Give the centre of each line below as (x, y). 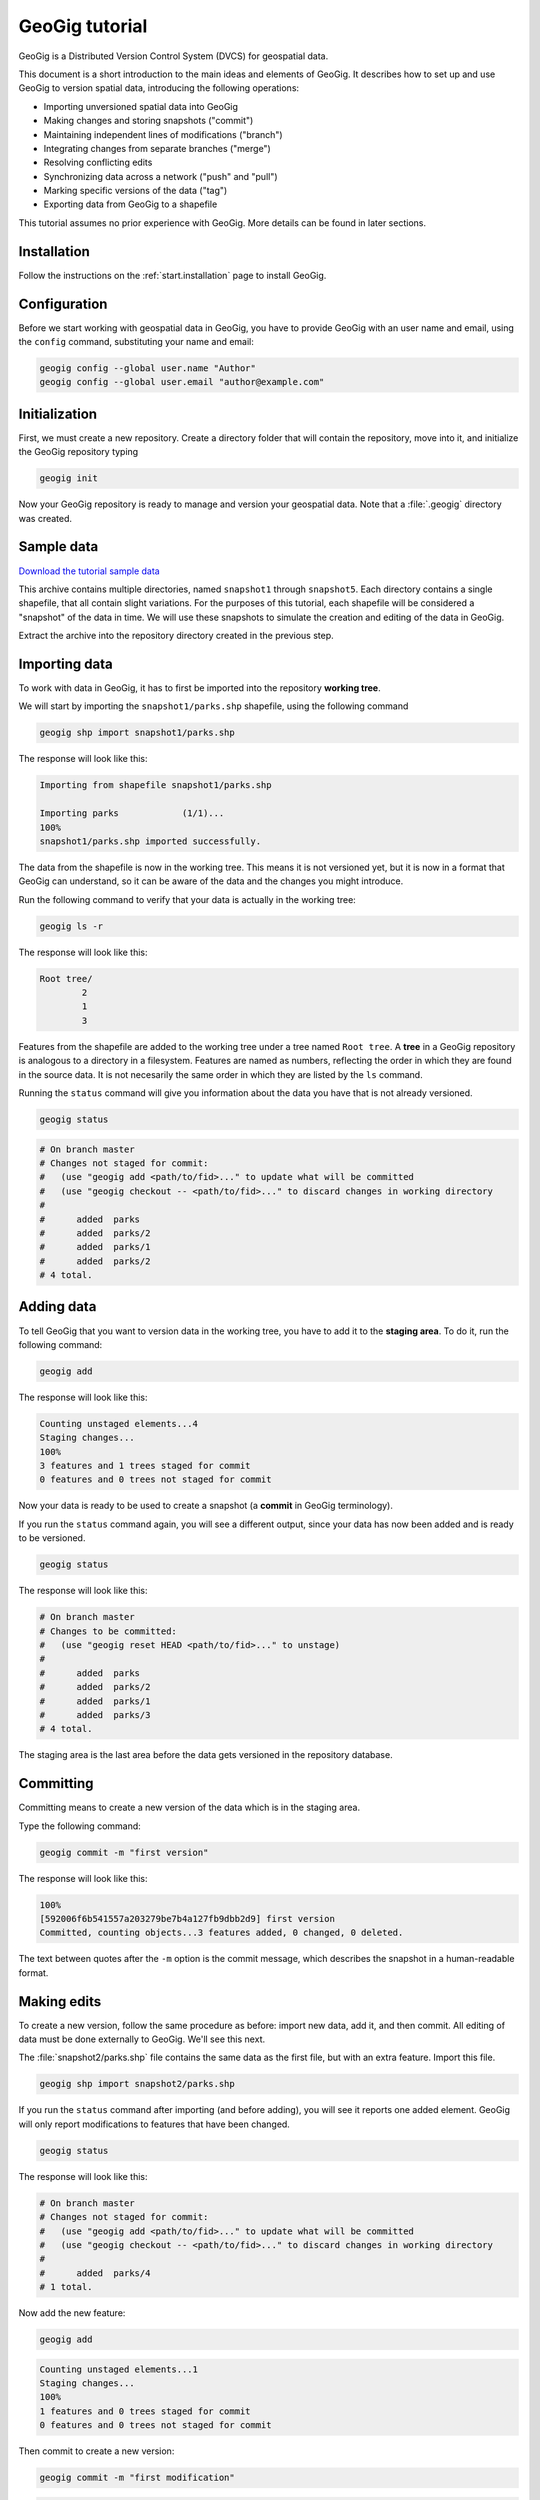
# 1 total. (66, 2287)
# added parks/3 (95, 1714)
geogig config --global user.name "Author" (148, 368)
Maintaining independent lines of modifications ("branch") (163, 134)
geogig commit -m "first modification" (137, 2478)
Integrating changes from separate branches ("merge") (157, 148)
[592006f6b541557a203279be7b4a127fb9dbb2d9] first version (187, 1918)
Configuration (63, 303)
